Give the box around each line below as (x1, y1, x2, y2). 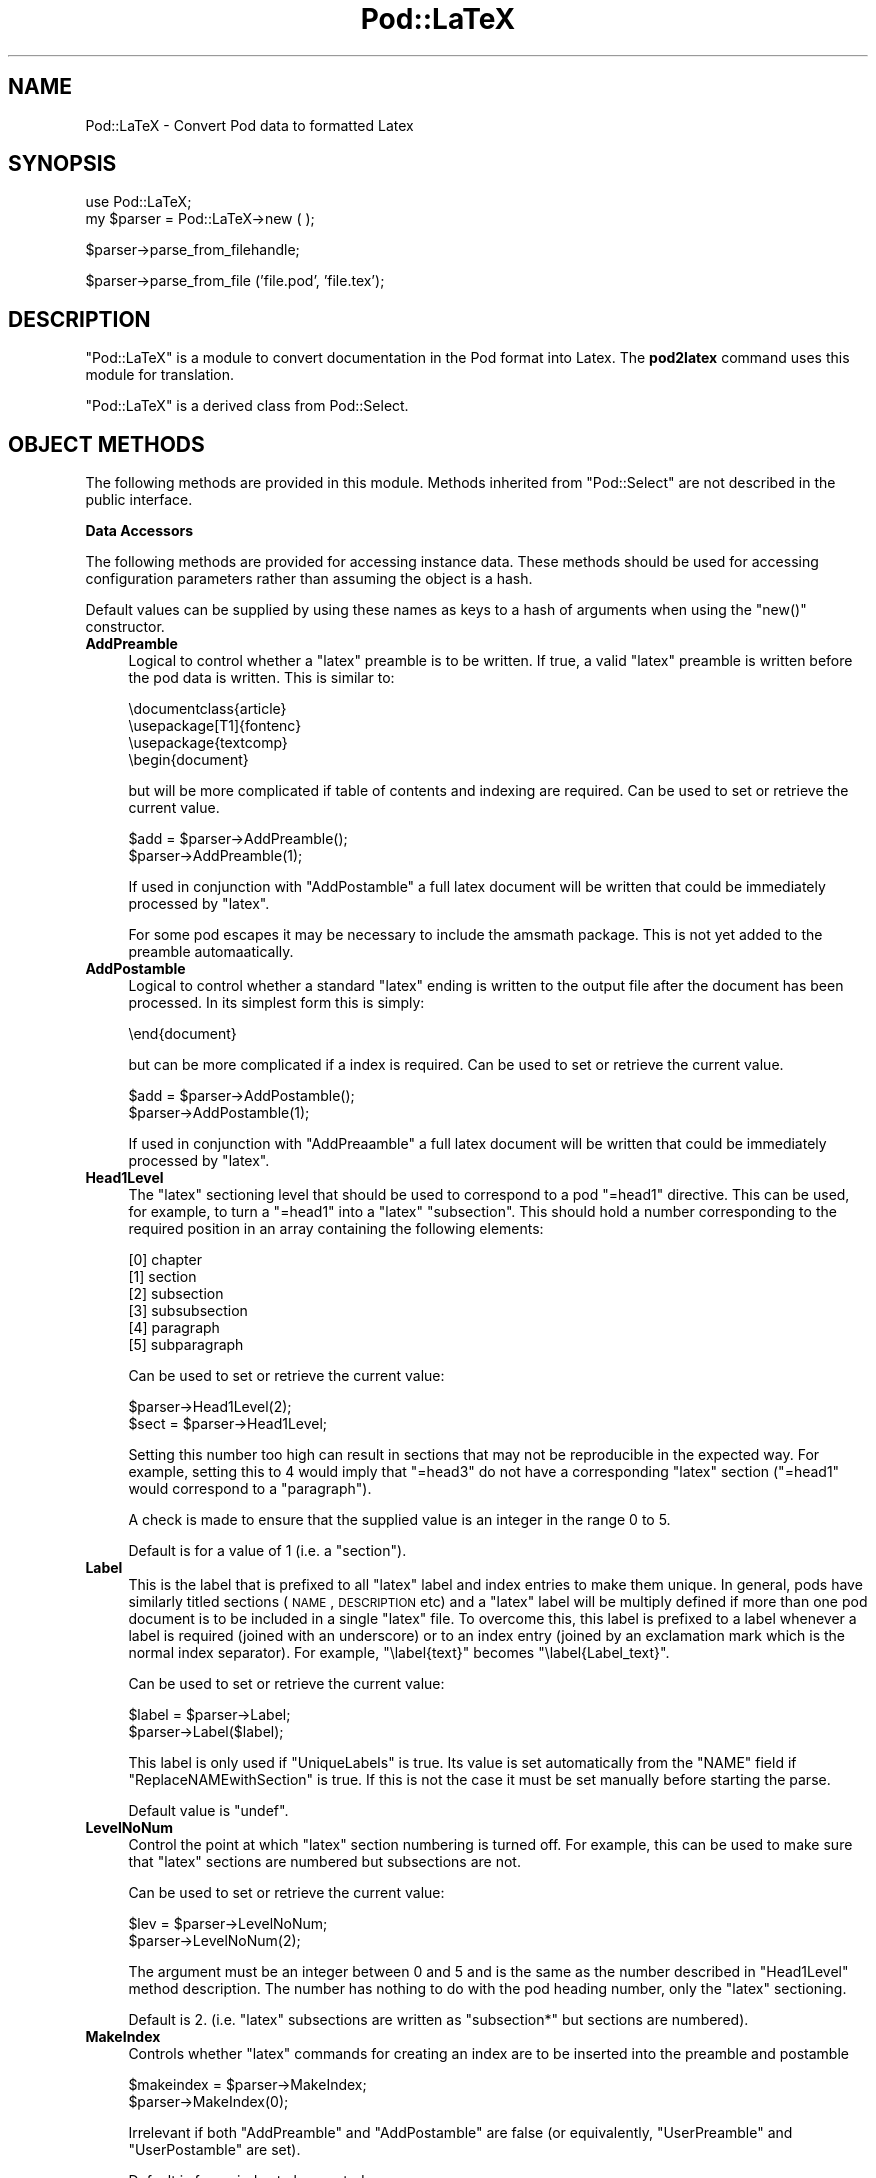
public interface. (85, 491, 193, 509)
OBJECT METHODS (8, 431, 205, 457)
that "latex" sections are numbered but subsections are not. (128, 1853, 521, 1871)
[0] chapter (128, 1251, 202, 1269)
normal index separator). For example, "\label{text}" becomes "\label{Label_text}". (128, 1644, 670, 1662)
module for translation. (85, 366, 235, 384)
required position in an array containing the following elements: (128, 1220, 544, 1238)
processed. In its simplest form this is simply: (128, 994, 425, 1012)
